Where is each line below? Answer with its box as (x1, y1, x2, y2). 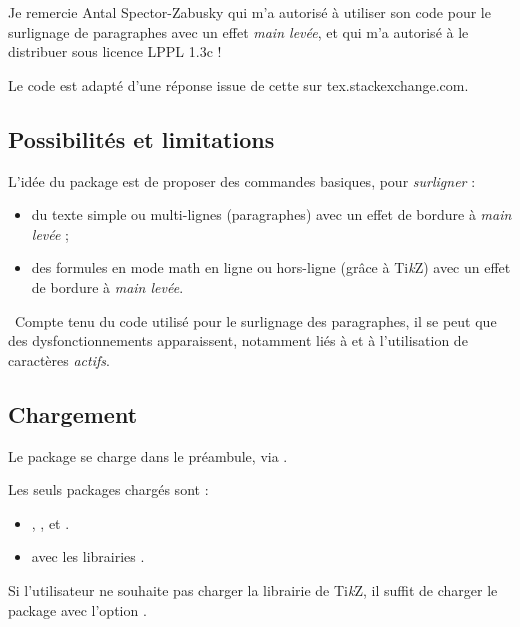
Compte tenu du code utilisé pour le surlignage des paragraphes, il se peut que (14, 310, 497, 331)
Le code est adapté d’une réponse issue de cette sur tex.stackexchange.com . (8, 74, 469, 95)
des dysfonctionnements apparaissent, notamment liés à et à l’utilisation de (8, 330, 468, 351)
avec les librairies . (31, 546, 145, 567)
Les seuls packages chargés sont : (8, 479, 209, 500)
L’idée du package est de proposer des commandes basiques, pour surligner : (8, 170, 476, 191)
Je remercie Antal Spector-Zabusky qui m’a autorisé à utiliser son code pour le (8, 2, 491, 22)
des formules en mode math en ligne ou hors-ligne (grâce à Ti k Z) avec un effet (31, 257, 511, 278)
